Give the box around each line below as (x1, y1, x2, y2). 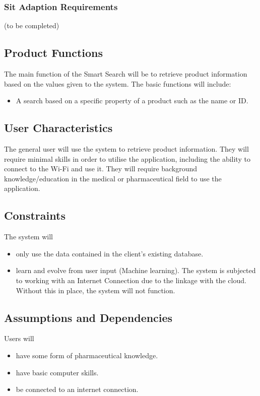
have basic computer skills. (16, 367, 99, 377)
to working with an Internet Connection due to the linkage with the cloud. (16, 275, 246, 285)
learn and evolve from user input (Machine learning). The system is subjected (16, 265, 256, 276)
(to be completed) (4, 20, 59, 31)
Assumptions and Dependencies (4, 309, 173, 325)
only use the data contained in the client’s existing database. (16, 248, 204, 258)
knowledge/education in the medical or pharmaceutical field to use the (4, 173, 222, 183)
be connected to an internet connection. (16, 384, 139, 394)
